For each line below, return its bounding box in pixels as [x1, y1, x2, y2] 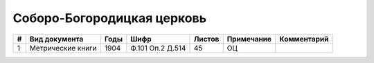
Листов [193, 34, 220, 44]
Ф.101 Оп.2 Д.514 [130, 43, 186, 53]
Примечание [226, 34, 272, 44]
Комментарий [279, 34, 329, 44]
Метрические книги [29, 43, 97, 53]
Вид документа [29, 34, 84, 44]
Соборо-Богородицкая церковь [12, 10, 207, 26]
